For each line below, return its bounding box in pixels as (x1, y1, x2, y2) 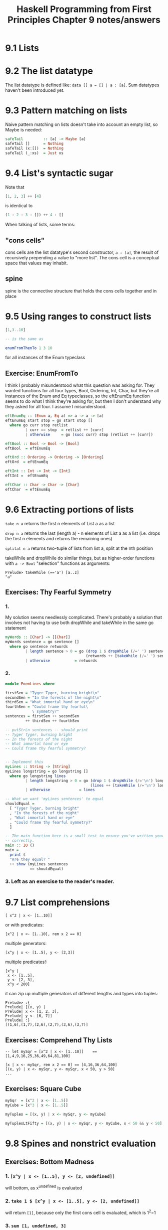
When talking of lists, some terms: (5, 222, 75, 228)
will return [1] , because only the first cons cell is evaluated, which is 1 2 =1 (5, 1209, 156, 1215)
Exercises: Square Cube (5, 1085, 81, 1093)
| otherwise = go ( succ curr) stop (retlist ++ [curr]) (25, 432, 153, 437)
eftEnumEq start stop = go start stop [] (5, 418, 93, 423)
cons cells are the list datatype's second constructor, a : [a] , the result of (5, 249, 159, 255)
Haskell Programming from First (16, 4, 151, 15)
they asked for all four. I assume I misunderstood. (5, 404, 107, 410)
